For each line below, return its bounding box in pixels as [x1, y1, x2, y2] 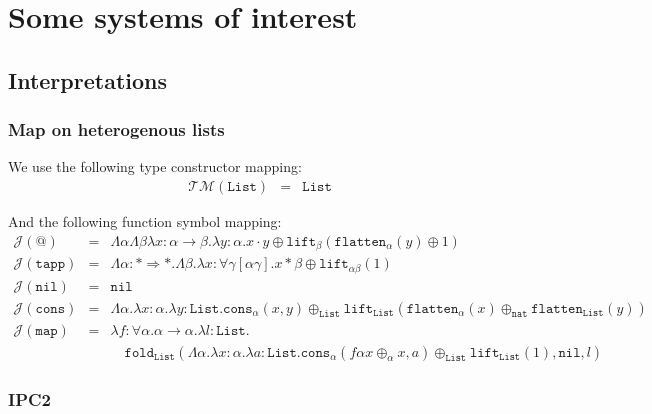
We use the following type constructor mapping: [8, 156, 302, 177]
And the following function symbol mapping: [8, 211, 282, 231]
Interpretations [8, 64, 167, 95]
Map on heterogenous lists [8, 117, 225, 142]
